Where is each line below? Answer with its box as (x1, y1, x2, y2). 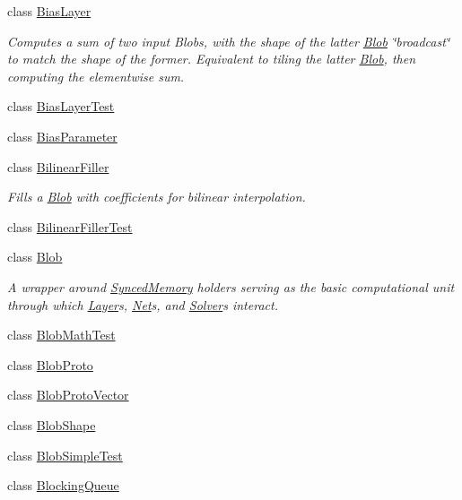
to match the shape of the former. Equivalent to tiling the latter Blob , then (7, 49, 416, 68)
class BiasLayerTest (7, 97, 115, 116)
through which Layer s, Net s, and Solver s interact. (7, 295, 278, 314)
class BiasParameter (7, 126, 118, 145)
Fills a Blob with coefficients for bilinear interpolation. (7, 187, 306, 206)
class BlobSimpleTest (7, 445, 123, 464)
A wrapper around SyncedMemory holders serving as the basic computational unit (7, 277, 455, 296)
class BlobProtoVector (7, 385, 129, 404)
